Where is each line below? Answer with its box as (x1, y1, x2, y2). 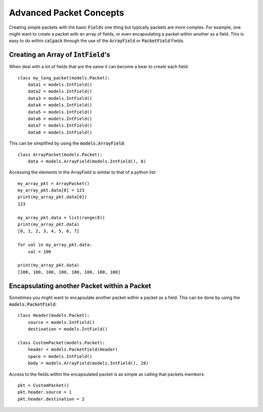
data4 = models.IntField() (27, 102, 93, 108)
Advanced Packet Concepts (9, 7, 124, 18)
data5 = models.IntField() (27, 109, 93, 114)
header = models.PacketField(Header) (27, 347, 118, 353)
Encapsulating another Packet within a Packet (9, 281, 151, 290)
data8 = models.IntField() (27, 130, 93, 135)
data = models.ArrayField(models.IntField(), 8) (27, 158, 146, 164)
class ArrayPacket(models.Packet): (18, 151, 103, 157)
